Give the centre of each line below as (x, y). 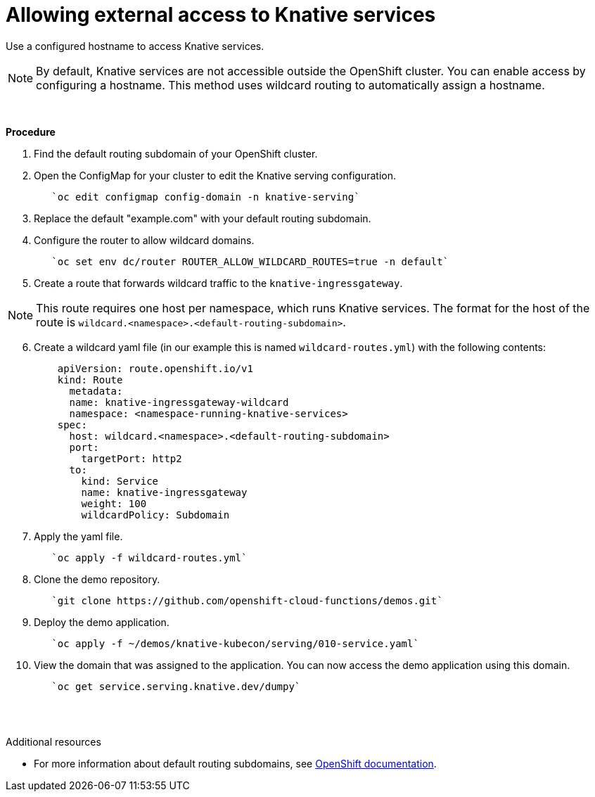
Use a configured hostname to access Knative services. (135, 46)
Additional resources (53, 741)
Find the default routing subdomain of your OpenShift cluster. (176, 153)
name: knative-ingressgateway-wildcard (179, 402)
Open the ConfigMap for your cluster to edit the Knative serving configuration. (215, 175)
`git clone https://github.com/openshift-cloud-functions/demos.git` (247, 600)
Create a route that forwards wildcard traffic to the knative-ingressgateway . (218, 283)
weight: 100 (114, 503)
